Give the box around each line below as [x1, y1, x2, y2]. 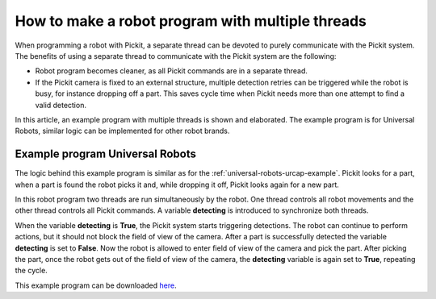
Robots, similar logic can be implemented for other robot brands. [15, 126, 230, 136]
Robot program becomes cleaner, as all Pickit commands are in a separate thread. [35, 66, 308, 76]
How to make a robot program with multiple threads [15, 12, 367, 30]
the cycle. [15, 266, 48, 276]
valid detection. [35, 100, 86, 110]
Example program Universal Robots [15, 147, 197, 161]
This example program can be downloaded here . [15, 280, 177, 290]
